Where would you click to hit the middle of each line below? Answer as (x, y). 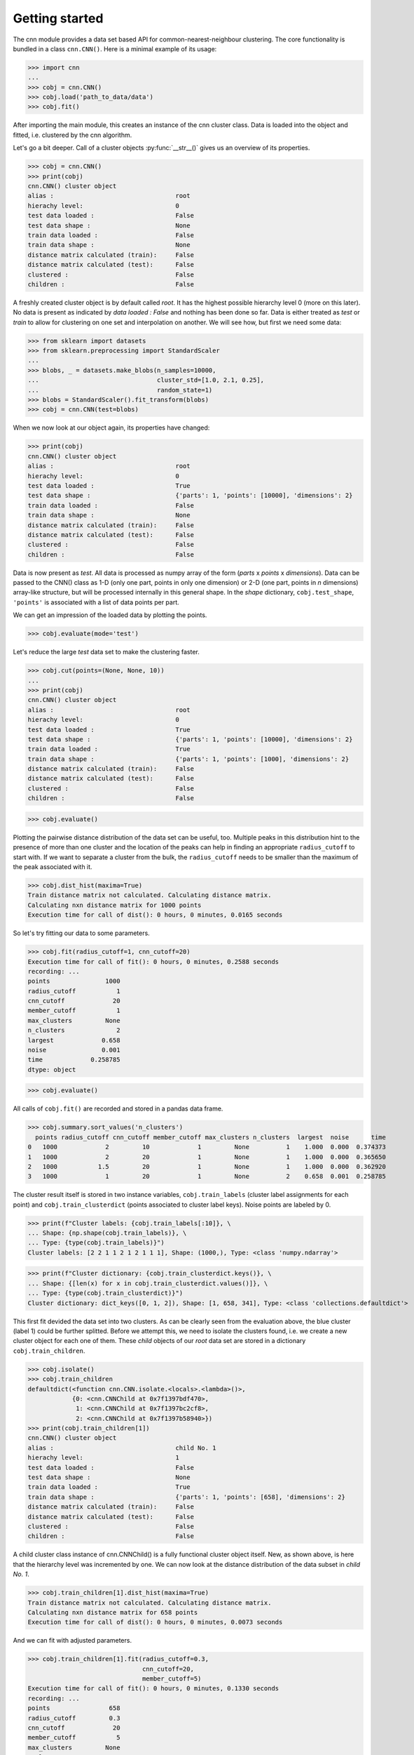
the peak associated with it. (53, 866)
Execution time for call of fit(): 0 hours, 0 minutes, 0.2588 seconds (153, 961)
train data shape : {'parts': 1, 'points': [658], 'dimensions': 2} (187, 1497)
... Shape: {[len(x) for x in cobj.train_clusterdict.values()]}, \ (148, 1283)
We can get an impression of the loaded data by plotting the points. (110, 615)
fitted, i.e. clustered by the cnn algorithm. (73, 135)
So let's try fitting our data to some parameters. (81, 933)
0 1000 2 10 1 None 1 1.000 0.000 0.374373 (207, 1147)
